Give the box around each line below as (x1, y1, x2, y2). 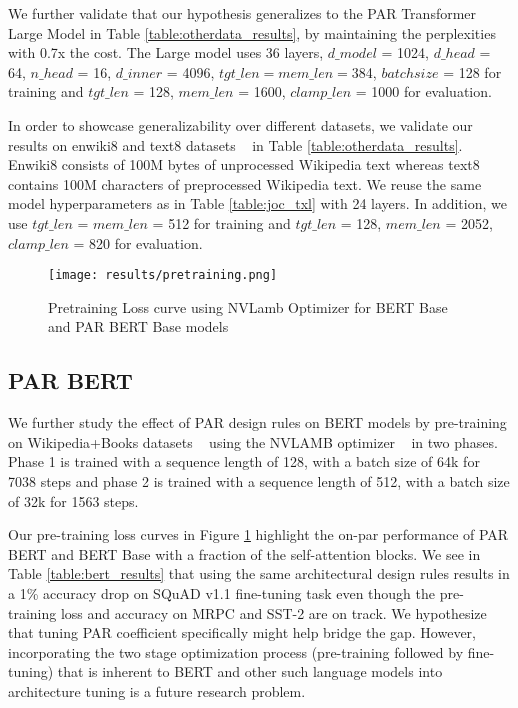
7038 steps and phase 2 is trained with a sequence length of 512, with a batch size (8, 470, 510, 491)
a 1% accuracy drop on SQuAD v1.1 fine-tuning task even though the (8, 582, 435, 603)
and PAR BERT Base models (48, 316, 229, 337)
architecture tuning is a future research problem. (8, 680, 306, 701)
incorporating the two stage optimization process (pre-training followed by (8, 641, 464, 662)
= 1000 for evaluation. (355, 81, 492, 102)
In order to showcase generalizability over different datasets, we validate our (8, 114, 473, 135)
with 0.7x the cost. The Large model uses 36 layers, (8, 42, 324, 63)
